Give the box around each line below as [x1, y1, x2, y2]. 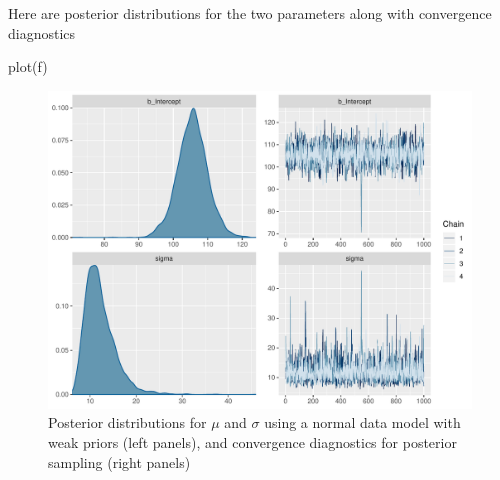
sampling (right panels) [48, 451, 191, 472]
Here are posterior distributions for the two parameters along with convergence [8, 3, 492, 23]
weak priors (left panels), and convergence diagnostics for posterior [48, 431, 457, 452]
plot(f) [8, 56, 48, 77]
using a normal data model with [264, 412, 461, 433]
